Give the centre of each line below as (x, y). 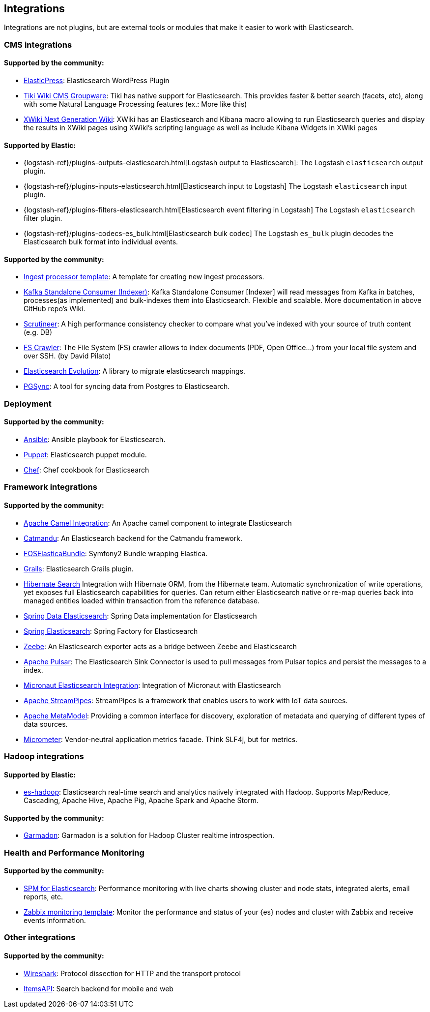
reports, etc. (43, 897)
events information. (55, 921)
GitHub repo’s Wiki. (55, 309)
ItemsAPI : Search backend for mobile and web (99, 988)
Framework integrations (51, 487)
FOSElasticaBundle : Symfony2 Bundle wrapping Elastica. (116, 553)
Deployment (28, 403)
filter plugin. (43, 218)
